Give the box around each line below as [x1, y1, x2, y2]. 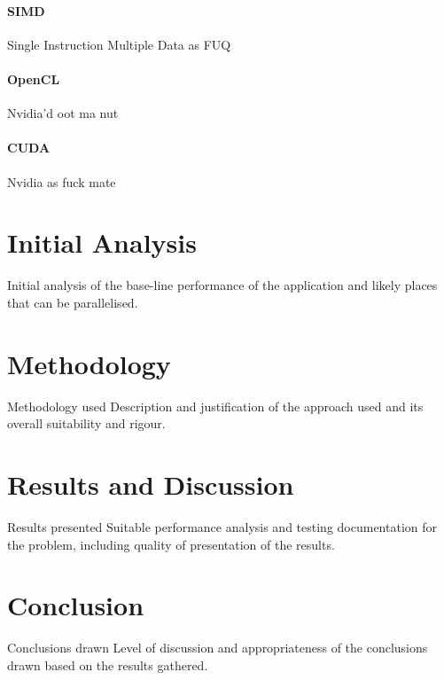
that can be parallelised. [7, 293, 138, 311]
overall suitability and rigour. [7, 414, 166, 433]
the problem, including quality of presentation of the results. [7, 535, 335, 553]
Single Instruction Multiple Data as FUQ [7, 35, 231, 53]
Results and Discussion [7, 465, 294, 502]
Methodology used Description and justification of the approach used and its [7, 396, 424, 415]
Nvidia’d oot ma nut [7, 104, 119, 122]
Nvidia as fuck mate [7, 172, 116, 191]
